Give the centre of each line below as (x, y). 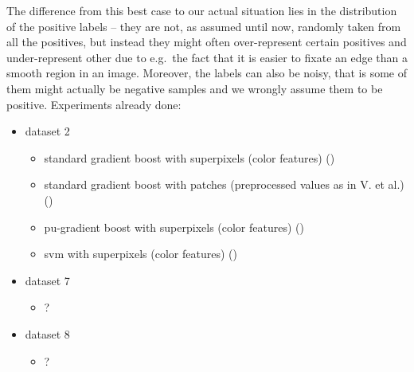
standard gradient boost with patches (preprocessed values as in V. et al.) (224, 184)
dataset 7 (47, 280)
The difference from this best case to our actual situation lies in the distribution (202, 10)
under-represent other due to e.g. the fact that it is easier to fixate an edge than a (207, 57)
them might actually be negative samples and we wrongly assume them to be (195, 88)
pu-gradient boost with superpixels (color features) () (174, 227)
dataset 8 (47, 333)
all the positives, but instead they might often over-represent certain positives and (207, 42)
